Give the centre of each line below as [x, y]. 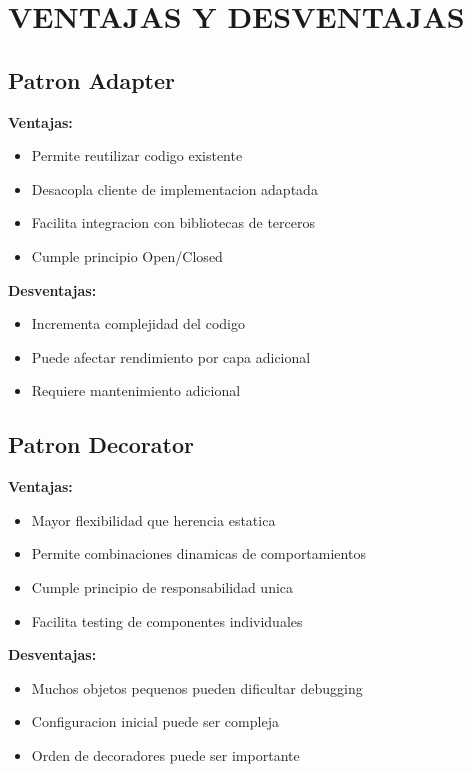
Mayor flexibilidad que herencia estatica [153, 519]
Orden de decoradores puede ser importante [165, 754]
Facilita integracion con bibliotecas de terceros [173, 222]
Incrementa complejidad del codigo [138, 323]
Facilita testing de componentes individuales [167, 620]
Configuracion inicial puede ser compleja [155, 721]
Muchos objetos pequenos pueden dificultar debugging [197, 687]
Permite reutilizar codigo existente [137, 155]
